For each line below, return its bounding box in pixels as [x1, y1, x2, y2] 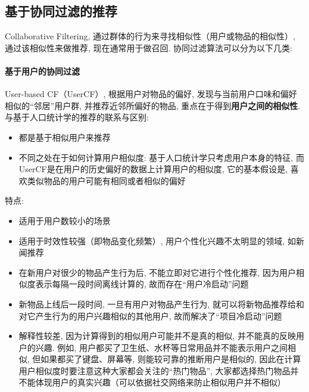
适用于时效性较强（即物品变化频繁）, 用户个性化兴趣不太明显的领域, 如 [18, 234, 296, 247]
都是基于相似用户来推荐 [18, 130, 111, 143]
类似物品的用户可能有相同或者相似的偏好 [27, 174, 186, 186]
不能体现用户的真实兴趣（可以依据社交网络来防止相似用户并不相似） [18, 376, 286, 388]
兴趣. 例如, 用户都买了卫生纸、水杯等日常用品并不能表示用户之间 [35, 341, 288, 353]
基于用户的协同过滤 [5, 64, 80, 77]
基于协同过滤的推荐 [5, 2, 117, 20]
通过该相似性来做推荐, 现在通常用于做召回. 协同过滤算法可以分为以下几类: [5, 41, 292, 54]
